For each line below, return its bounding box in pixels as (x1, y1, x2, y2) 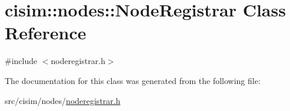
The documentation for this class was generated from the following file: (5, 74, 261, 86)
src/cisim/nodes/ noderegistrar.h (5, 94, 121, 106)
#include (5, 55, 38, 67)
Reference (5, 21, 86, 45)
